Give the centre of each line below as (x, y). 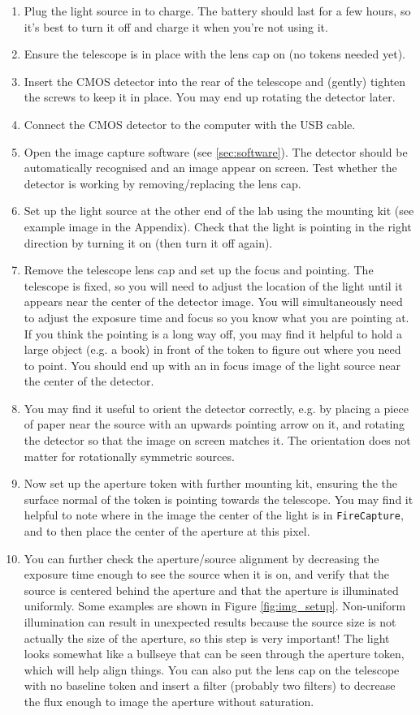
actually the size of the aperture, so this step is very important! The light (207, 637)
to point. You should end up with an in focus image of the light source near (212, 365)
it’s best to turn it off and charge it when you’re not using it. (176, 26)
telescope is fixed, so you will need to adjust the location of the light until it (213, 285)
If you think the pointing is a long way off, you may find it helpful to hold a (213, 333)
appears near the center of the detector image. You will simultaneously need (213, 302)
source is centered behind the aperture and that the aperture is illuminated (211, 590)
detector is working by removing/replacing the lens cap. (162, 183)
